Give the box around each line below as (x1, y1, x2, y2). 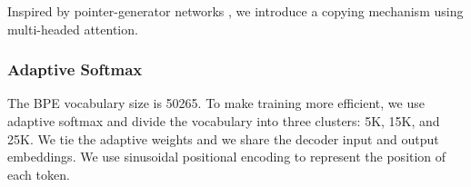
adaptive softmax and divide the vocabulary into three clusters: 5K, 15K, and (7, 112, 440, 130)
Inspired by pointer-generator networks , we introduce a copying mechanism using (7, 2, 464, 20)
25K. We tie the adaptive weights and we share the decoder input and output (7, 129, 439, 148)
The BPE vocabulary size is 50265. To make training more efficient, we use (7, 93, 425, 113)
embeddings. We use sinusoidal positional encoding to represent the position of (7, 147, 446, 166)
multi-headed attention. (7, 19, 138, 38)
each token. (7, 164, 70, 183)
